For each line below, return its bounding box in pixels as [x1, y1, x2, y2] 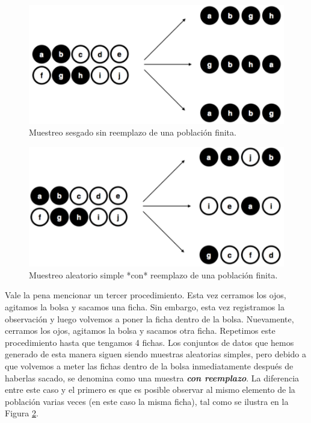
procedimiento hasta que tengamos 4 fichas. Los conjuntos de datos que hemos [5, 336, 294, 348]
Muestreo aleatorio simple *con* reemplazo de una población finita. [29, 268, 278, 281]
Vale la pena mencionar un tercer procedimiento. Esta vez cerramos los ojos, [5, 289, 286, 301]
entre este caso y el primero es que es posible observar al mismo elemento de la [5, 383, 295, 396]
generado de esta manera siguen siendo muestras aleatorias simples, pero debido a [5, 348, 306, 360]
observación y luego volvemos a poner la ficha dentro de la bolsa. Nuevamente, [5, 312, 294, 325]
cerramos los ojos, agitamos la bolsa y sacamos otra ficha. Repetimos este [5, 324, 276, 337]
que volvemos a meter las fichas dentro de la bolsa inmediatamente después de [5, 360, 294, 372]
